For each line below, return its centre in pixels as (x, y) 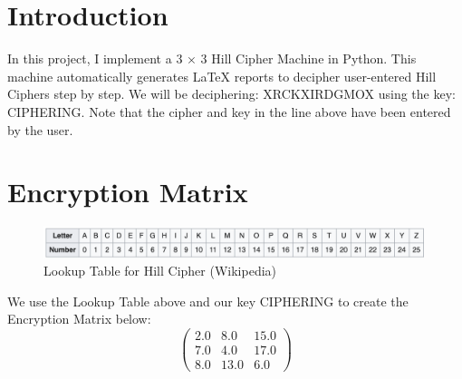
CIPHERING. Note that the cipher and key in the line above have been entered (229, 111)
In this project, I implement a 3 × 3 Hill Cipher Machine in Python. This (212, 58)
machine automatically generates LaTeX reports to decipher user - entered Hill (222, 76)
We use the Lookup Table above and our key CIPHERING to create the (208, 301)
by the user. (40, 129)
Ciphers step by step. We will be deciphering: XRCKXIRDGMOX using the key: (231, 94)
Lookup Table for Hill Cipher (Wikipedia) (160, 271)
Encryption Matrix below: (79, 319)
